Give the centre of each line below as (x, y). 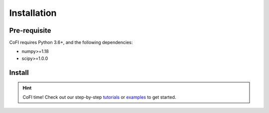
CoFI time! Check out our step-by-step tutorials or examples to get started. (99, 97)
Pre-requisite (30, 30)
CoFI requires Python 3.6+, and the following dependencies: (71, 43)
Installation (33, 13)
